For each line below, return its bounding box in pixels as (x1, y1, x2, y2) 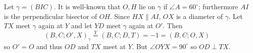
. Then (163, 20, 183, 31)
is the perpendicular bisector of (4, 11, 97, 21)
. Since (110, 11, 130, 21)
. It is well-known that (54, 1, 121, 11)
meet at (103, 41, 126, 51)
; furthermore (198, 1, 238, 11)
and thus (36, 41, 63, 51)
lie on (139, 1, 155, 11)
